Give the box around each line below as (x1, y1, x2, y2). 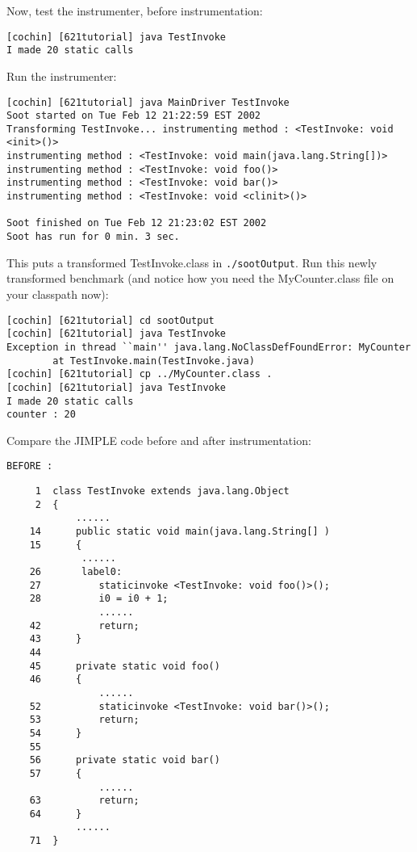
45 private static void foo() (29, 660, 220, 672)
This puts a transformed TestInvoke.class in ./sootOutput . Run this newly (6, 254, 377, 271)
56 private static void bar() (29, 754, 220, 766)
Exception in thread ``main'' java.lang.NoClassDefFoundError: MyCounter (6, 341, 411, 353)
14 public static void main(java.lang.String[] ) (29, 526, 330, 538)
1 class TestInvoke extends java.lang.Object (35, 485, 290, 497)
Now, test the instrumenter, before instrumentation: (6, 2, 263, 19)
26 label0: (29, 566, 123, 577)
